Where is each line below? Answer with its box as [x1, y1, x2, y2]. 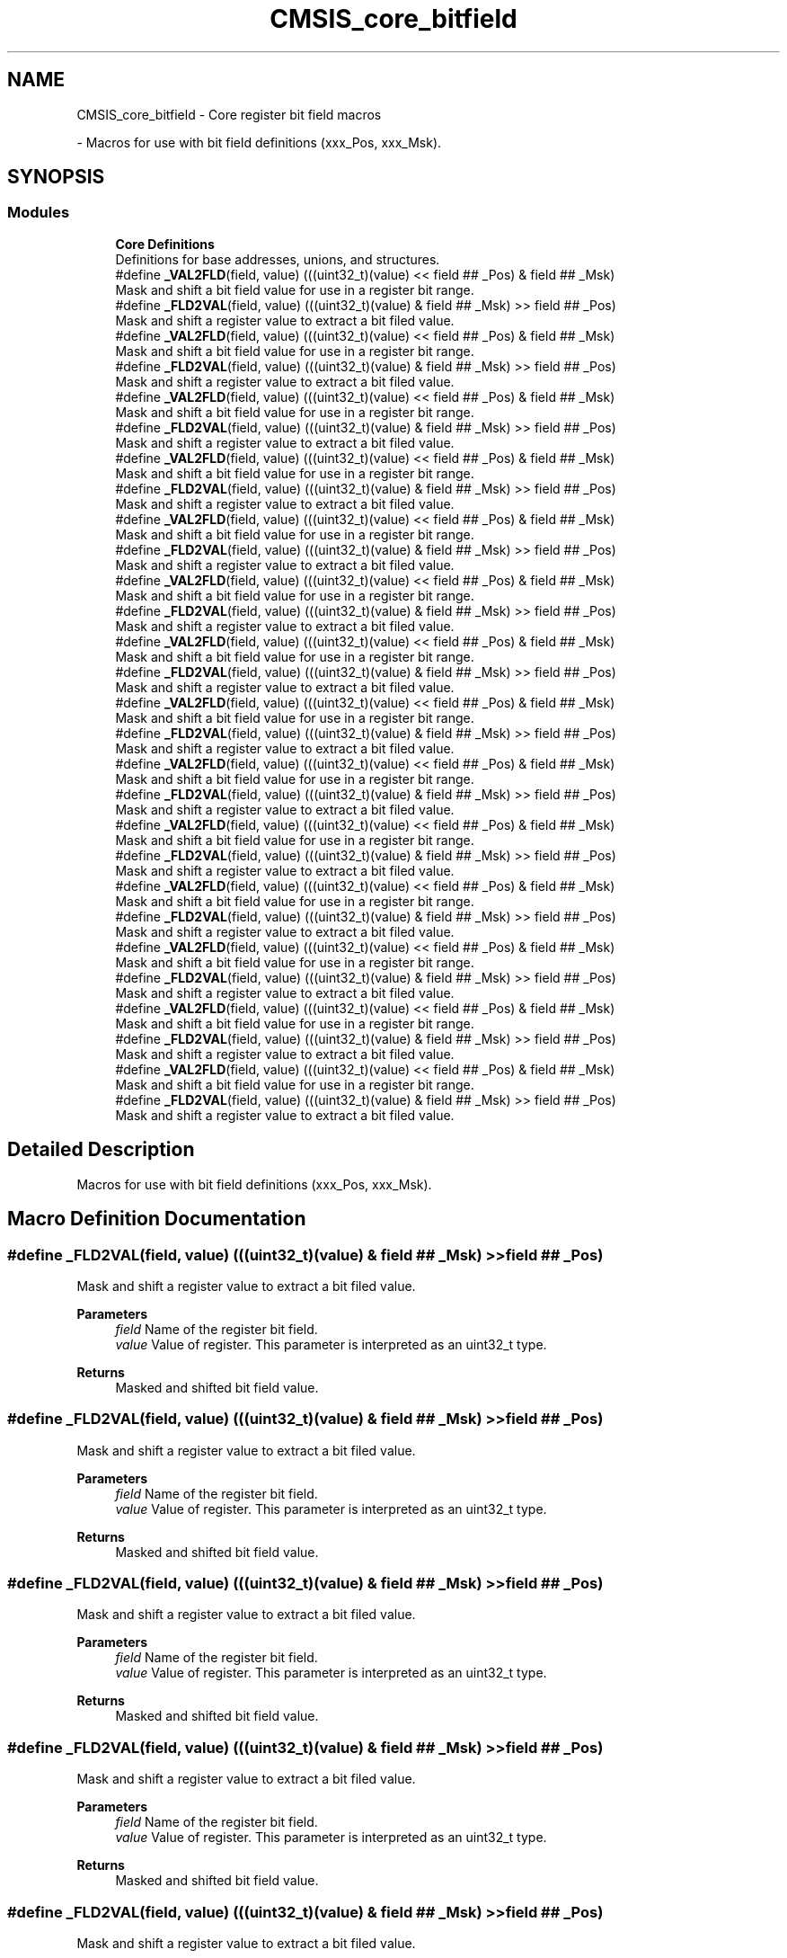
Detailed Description [7, 1138, 195, 1161]
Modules [7, 203, 70, 222]
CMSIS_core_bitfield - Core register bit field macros [76, 106, 382, 122]
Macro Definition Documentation [7, 1207, 306, 1231]
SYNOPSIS [7, 165, 105, 189]
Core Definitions [115, 236, 215, 252]
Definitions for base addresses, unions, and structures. [115, 251, 440, 267]
